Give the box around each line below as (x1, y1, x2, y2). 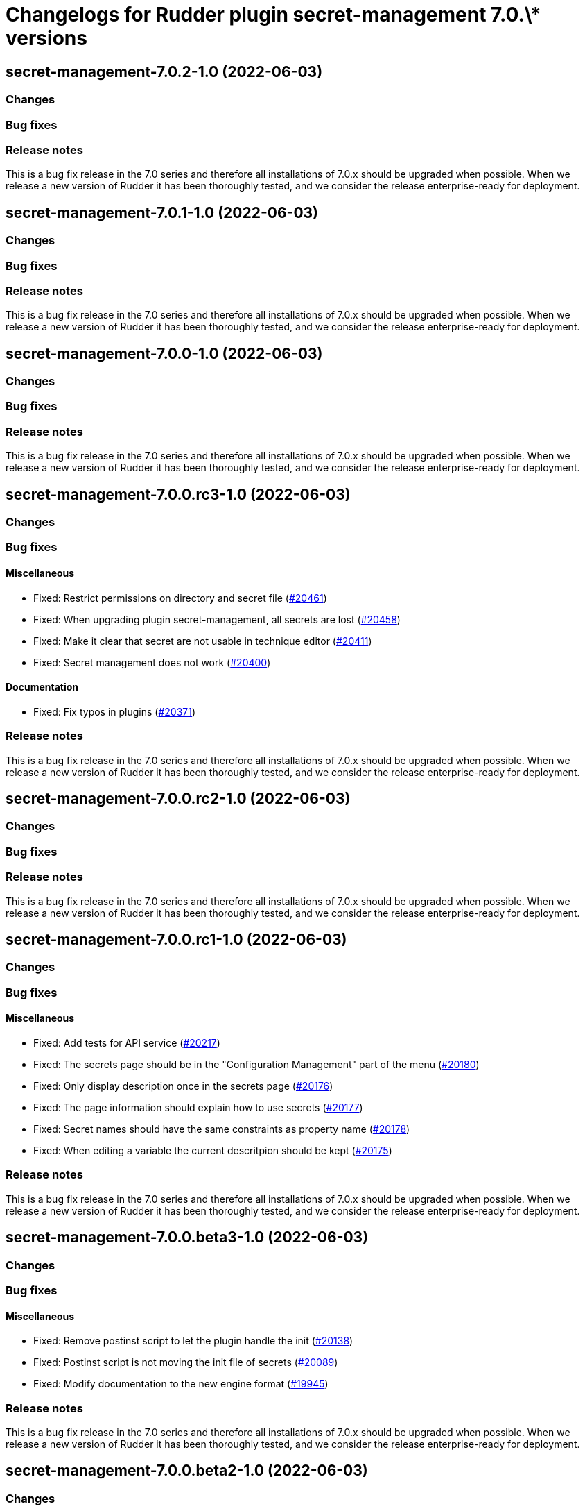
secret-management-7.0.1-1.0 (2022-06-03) (6, 203, 319, 221)
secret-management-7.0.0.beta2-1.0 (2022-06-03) (6, 1462, 368, 1480)
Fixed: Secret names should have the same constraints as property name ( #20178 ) (33, 1123, 410, 1136)
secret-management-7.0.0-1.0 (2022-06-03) (6, 344, 323, 362)
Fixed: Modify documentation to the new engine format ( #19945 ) (33, 1378, 329, 1390)
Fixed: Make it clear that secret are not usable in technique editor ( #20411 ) (33, 634, 372, 647)
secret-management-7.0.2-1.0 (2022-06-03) (6, 62, 323, 81)
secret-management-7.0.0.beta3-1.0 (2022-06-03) (6, 1229, 369, 1247)
